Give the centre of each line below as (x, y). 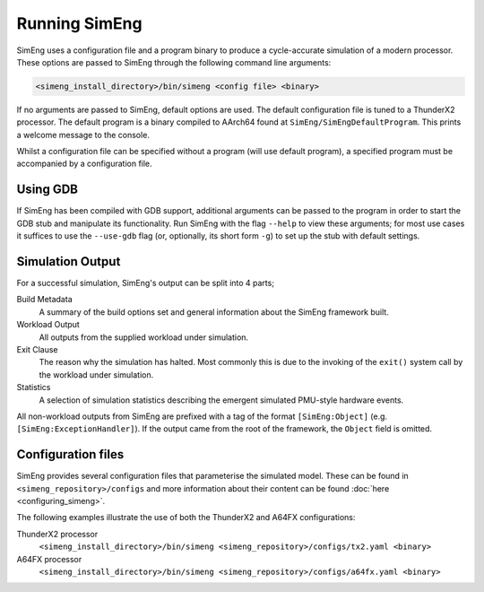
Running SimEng (79, 23)
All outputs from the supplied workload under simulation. (144, 337)
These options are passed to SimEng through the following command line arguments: (174, 62)
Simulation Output (69, 261)
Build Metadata (44, 300)
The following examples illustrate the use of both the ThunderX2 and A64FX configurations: (186, 518)
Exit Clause (37, 350)
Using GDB (47, 190)
